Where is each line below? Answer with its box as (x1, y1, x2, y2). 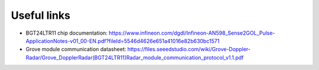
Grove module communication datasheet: (25, 46, 126, 53)
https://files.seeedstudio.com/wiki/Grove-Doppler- (127, 46, 251, 53)
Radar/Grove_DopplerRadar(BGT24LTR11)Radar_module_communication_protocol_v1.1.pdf (25, 54, 244, 61)
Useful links (11, 9, 71, 22)
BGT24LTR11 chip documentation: (25, 29, 108, 36)
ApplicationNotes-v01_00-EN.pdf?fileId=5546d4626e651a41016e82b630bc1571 (25, 37, 220, 44)
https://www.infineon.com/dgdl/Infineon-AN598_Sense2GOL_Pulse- (108, 29, 275, 36)
